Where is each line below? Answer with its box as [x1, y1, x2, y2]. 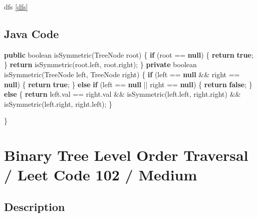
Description [4, 198, 65, 214]
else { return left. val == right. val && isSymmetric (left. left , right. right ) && [4, 89, 241, 99]
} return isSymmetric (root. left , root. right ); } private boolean [4, 59, 197, 70]
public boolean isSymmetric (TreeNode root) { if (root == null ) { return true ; [4, 49, 253, 60]
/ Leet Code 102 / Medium [4, 164, 197, 185]
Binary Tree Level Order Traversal [4, 145, 248, 165]
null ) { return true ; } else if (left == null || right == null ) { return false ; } [4, 79, 252, 89]
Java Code [4, 26, 59, 41]
